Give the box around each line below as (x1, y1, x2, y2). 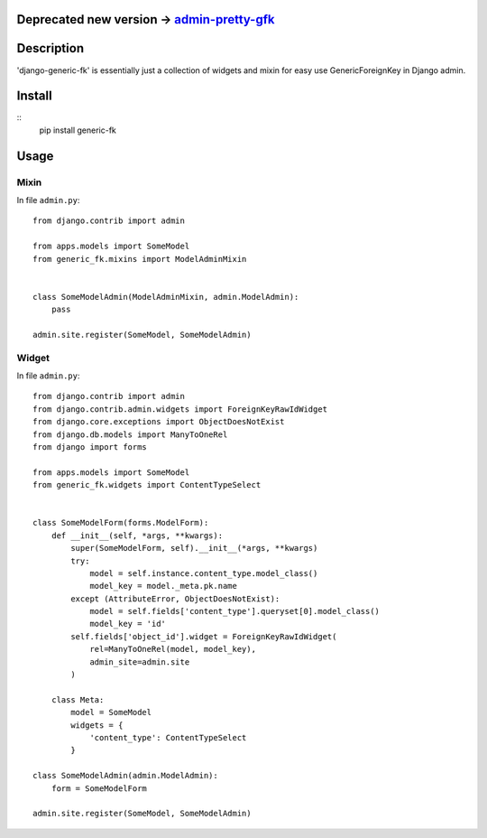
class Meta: (51, 694, 105, 704)
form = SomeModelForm (51, 783, 148, 794)
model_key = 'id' (89, 619, 167, 629)
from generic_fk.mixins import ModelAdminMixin (32, 254, 247, 264)
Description (16, 41, 85, 56)
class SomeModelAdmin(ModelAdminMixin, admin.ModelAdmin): (32, 292, 299, 302)
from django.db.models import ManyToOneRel (32, 429, 228, 440)
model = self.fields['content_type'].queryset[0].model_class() (89, 606, 381, 617)
